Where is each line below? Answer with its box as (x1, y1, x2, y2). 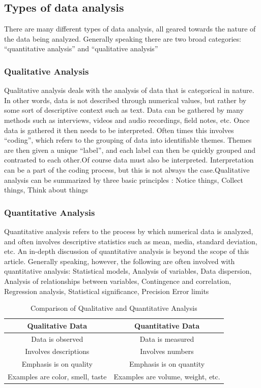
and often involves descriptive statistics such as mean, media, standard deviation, (4, 236, 257, 246)
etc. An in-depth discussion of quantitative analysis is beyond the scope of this (4, 246, 249, 256)
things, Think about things (4, 184, 89, 195)
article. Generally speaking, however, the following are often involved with (4, 255, 235, 266)
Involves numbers (140, 346, 194, 357)
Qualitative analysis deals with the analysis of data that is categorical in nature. (4, 85, 254, 95)
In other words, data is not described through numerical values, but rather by (4, 94, 247, 105)
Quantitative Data (134, 320, 200, 331)
